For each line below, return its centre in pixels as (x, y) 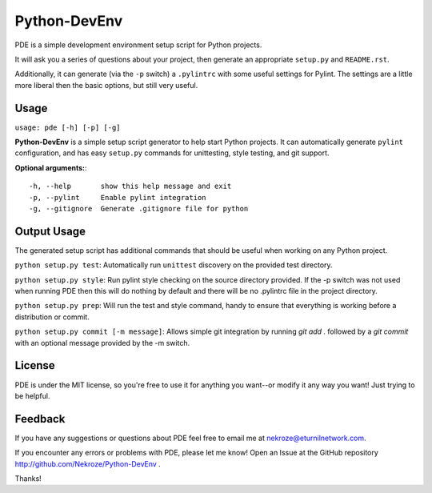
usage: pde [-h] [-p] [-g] (68, 127)
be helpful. (32, 395)
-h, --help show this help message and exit (130, 186)
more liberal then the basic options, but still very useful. (106, 85)
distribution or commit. (52, 317)
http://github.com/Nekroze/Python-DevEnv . (88, 463)
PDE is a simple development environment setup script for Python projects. (138, 45)
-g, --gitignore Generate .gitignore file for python (139, 208)
